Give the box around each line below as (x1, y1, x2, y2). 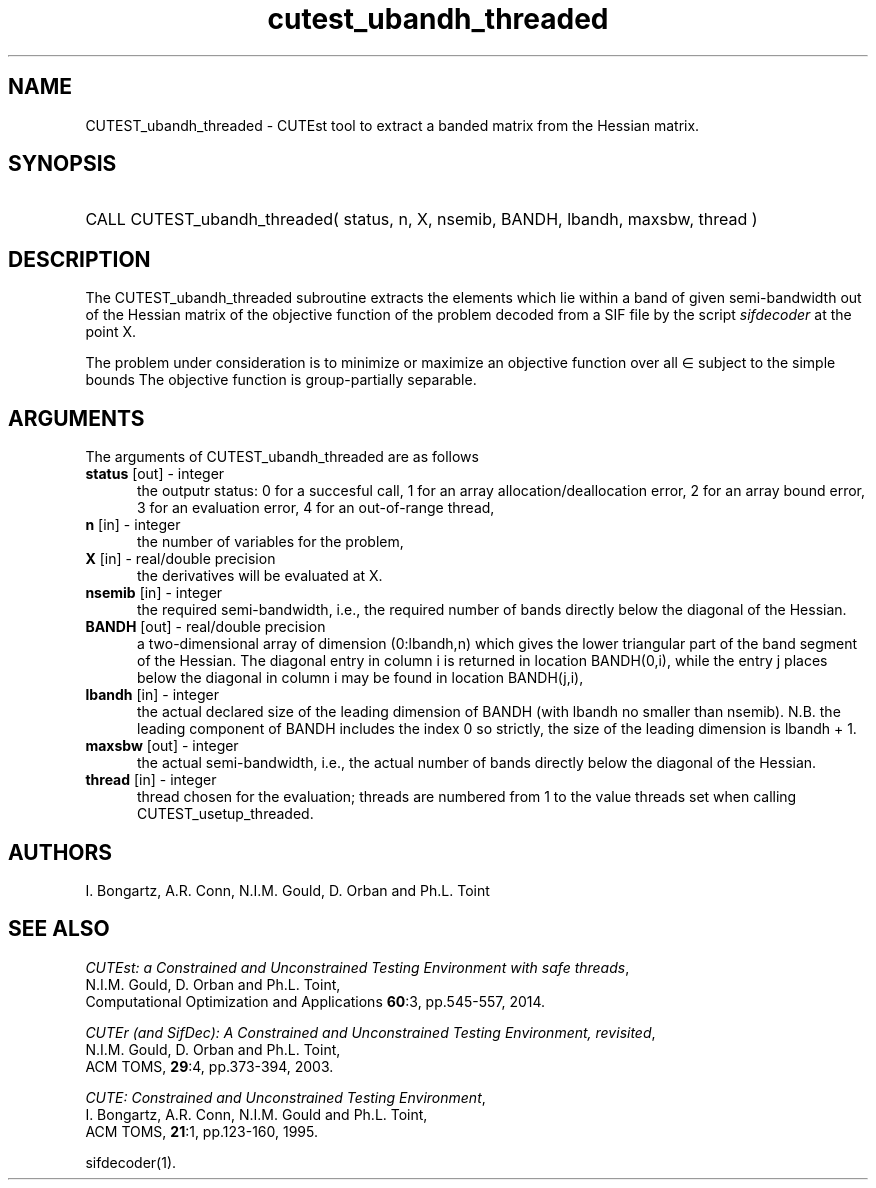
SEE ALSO (8, 916, 110, 942)
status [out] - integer (85, 465, 225, 483)
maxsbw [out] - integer (85, 737, 239, 755)
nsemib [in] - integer (85, 584, 223, 602)
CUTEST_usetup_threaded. (137, 805, 314, 823)
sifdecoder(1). (85, 1153, 177, 1171)
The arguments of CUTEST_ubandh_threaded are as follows (85, 448, 479, 466)
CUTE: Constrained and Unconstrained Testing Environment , (85, 1088, 486, 1106)
